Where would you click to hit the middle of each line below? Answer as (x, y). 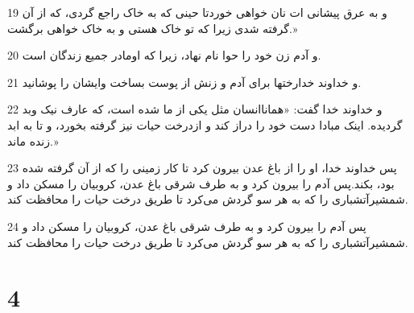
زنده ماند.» (33, 140)
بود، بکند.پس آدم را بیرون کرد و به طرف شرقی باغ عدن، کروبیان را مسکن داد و (201, 183)
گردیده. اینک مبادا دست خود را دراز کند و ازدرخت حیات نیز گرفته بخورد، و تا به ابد (205, 124)
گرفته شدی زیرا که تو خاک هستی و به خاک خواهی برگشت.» (153, 28)
